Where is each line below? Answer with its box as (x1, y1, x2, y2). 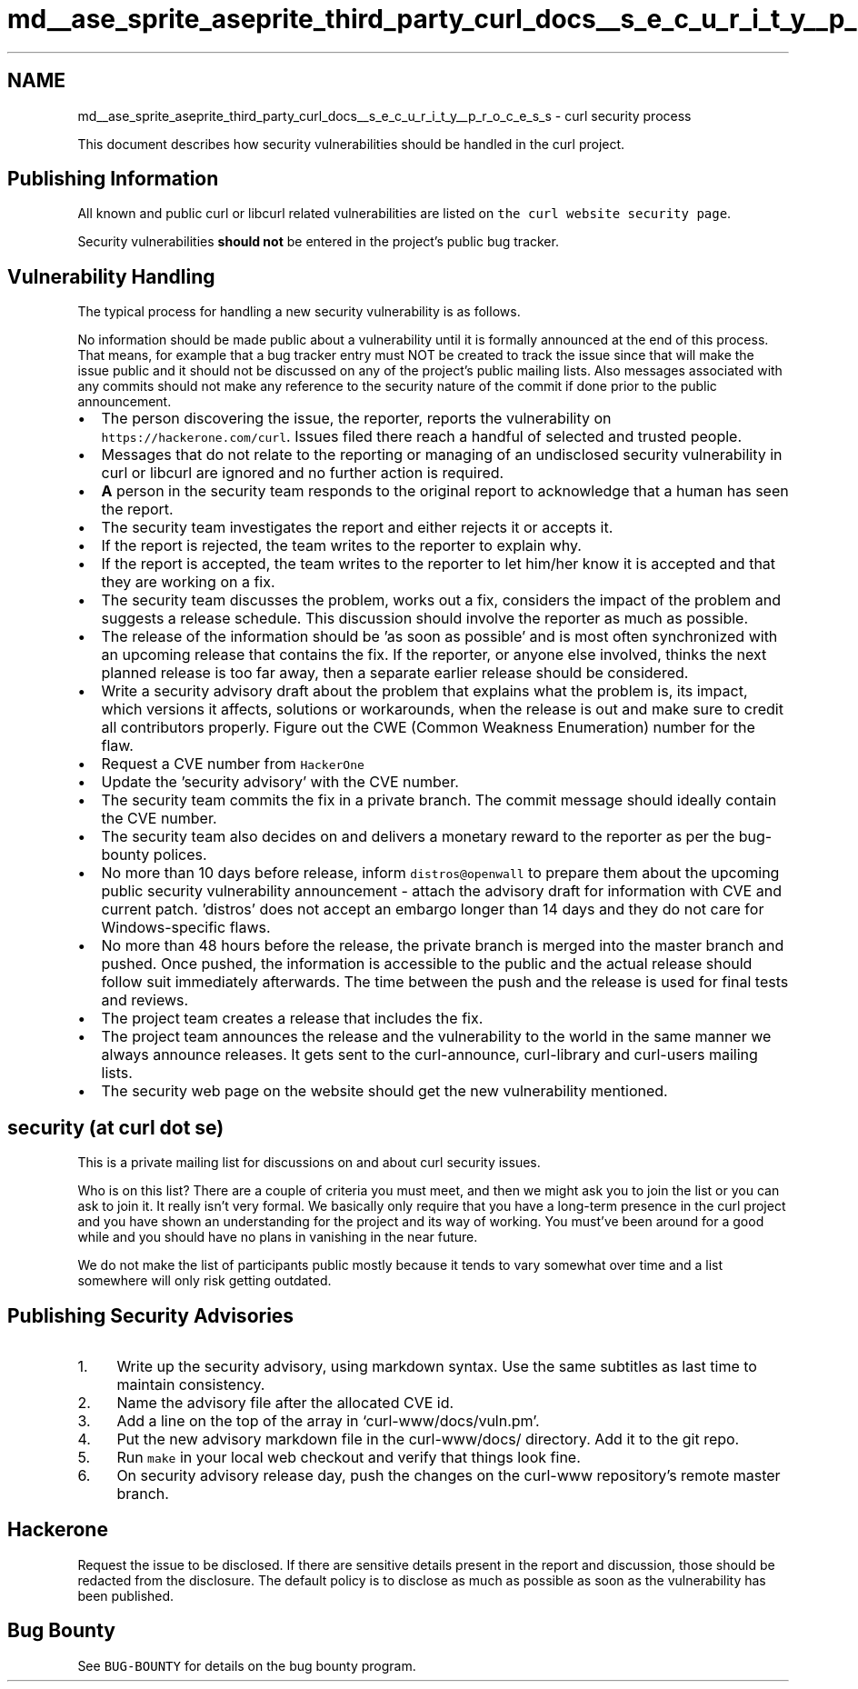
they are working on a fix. (101, 573, 275, 592)
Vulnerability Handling (7, 265, 215, 288)
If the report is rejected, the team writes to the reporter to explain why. (101, 536, 582, 555)
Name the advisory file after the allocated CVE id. (116, 1393, 454, 1412)
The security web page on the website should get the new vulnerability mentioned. (101, 1082, 668, 1101)
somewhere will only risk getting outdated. (77, 1273, 332, 1289)
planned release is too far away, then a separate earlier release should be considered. (101, 664, 689, 683)
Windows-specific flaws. (101, 918, 271, 937)
